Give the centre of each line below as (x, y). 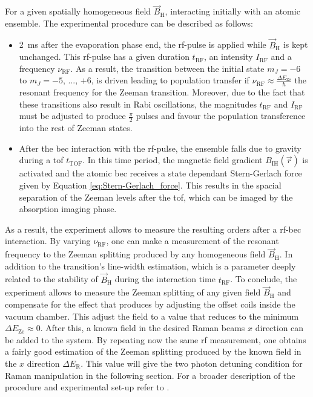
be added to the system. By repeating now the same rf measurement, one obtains (156, 339)
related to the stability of (51, 279)
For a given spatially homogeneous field (78, 11)
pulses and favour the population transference (221, 116)
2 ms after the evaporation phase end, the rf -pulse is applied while (143, 44)
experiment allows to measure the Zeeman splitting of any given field (133, 292)
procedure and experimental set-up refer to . (87, 387)
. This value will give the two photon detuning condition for (192, 363)
